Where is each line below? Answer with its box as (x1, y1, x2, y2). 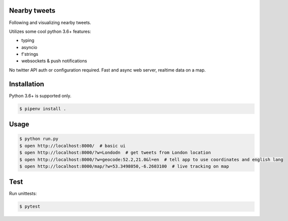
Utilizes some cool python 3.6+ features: (9, 28, 91, 34)
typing (21, 37, 34, 44)
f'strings (21, 51, 39, 57)
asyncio (21, 44, 38, 50)
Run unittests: (9, 191, 37, 196)
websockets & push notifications (21, 58, 87, 64)
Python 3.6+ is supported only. (9, 93, 72, 98)
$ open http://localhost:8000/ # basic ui (19, 143, 126, 148)
